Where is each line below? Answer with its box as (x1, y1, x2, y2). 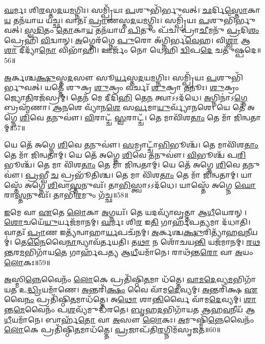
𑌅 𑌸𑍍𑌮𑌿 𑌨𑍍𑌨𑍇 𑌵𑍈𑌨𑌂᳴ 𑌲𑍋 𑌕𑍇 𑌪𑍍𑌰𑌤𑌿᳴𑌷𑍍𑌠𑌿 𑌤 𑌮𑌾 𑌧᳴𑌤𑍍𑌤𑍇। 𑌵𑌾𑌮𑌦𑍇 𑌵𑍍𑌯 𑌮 (4, 274, 233, 285)
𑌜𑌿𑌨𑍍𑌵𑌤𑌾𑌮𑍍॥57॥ (233, 112, 261, 122)
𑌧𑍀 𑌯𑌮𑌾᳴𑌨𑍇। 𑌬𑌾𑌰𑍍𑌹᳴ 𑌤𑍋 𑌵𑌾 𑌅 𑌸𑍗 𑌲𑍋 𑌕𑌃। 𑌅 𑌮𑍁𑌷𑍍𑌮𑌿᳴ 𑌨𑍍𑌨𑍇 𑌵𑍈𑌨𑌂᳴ (4, 314, 254, 325)
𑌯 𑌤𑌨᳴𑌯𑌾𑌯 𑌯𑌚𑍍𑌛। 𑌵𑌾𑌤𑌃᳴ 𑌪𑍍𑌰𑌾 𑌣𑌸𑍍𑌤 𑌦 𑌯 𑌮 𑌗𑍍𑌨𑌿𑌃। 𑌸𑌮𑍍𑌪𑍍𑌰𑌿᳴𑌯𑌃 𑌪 (4, 14, 209, 25)
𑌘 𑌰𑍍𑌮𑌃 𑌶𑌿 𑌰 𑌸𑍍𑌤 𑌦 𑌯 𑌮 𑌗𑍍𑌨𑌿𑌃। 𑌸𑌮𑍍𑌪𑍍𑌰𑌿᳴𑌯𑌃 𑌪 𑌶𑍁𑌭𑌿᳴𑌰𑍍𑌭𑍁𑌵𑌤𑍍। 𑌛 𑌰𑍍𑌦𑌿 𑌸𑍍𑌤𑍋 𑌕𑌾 (4, 5, 261, 15)
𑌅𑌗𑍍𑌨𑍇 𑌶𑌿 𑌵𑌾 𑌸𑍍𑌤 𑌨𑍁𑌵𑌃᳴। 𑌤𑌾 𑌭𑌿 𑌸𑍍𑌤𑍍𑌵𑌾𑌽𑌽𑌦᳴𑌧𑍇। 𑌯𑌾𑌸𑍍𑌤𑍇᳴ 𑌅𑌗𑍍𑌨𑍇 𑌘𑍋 (25, 179, 256, 190)
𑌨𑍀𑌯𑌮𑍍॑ (245, 226, 258, 237)
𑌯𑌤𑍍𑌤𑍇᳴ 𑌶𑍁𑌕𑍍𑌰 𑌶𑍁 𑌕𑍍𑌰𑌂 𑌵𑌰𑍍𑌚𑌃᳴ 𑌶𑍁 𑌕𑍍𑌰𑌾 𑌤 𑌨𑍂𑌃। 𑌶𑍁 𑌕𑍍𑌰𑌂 (45, 82, 239, 93)
